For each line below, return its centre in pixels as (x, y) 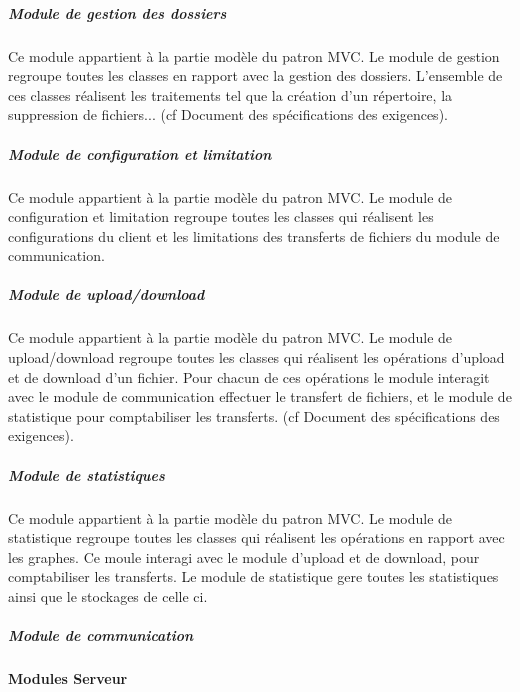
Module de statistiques (86, 474)
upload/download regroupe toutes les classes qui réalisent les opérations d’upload (256, 357)
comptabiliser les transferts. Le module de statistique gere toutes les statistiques (253, 576)
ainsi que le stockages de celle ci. (108, 595)
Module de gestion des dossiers (117, 12)
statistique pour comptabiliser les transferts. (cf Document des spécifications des (254, 415)
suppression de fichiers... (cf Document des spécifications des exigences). (228, 114)
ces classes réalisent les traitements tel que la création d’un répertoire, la (230, 94)
